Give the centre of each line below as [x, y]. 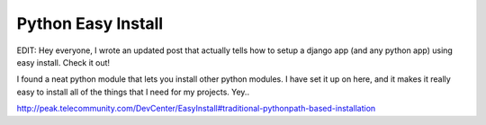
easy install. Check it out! [63, 62]
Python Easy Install [90, 23]
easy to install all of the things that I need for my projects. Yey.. [133, 92]
